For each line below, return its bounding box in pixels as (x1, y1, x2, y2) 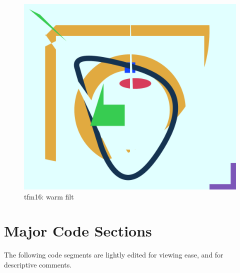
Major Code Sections (4, 220, 152, 241)
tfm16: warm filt (24, 191, 74, 201)
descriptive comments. (4, 259, 72, 269)
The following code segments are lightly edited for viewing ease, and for (4, 249, 223, 260)
